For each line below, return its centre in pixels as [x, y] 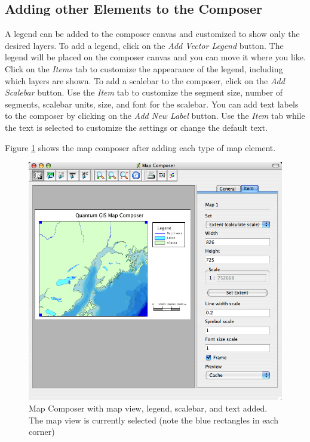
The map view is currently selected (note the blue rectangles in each [154, 420]
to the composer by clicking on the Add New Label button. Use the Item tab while [155, 116]
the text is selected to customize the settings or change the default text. [136, 127]
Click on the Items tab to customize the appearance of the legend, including [144, 68]
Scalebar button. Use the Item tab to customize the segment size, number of [144, 92]
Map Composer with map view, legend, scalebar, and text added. [148, 408]
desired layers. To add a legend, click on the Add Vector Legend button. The [144, 45]
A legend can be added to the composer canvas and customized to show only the [152, 34]
